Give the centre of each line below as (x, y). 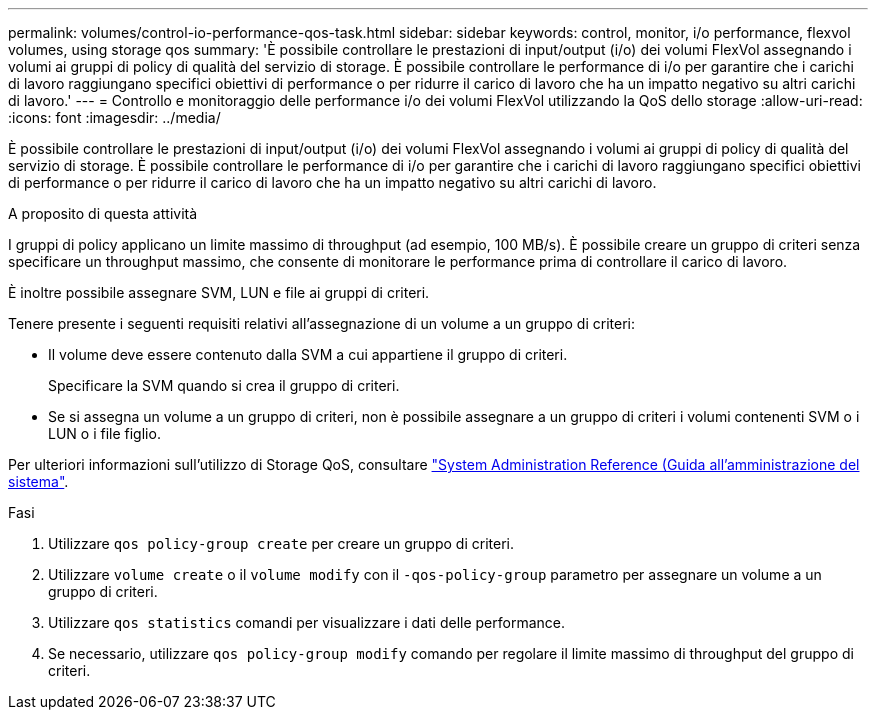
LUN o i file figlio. (104, 433)
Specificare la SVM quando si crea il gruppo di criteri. (224, 385)
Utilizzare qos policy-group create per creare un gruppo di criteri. (281, 543)
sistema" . (38, 481)
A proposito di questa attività (103, 213)
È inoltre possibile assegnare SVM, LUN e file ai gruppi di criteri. (219, 292)
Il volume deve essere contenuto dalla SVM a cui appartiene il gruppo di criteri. (308, 354)
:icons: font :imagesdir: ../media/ (114, 117)
